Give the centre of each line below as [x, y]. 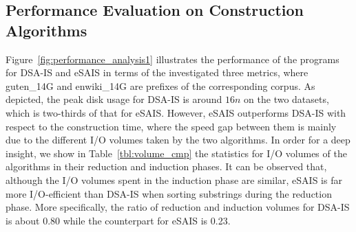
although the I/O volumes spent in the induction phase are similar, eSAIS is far [174, 179]
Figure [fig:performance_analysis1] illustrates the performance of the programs [172, 59]
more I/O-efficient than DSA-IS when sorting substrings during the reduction [169, 193]
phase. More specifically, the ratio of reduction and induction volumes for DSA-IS [178, 207]
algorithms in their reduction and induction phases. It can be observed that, [166, 166]
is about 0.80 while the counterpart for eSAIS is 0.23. [118, 220]
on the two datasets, [286, 99]
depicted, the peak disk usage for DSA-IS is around [114, 99]
